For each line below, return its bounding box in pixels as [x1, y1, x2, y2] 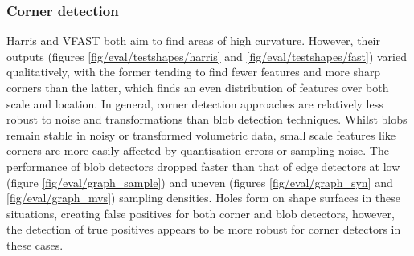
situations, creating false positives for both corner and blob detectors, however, [6, 205, 395, 221]
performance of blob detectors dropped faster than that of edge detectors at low [6, 157, 400, 174]
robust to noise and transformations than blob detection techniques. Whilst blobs [6, 111, 408, 128]
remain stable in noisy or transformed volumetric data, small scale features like [6, 126, 396, 143]
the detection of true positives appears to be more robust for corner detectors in [6, 221, 401, 238]
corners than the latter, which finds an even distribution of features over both [6, 79, 389, 95]
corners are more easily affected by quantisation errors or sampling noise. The [6, 142, 389, 159]
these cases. [6, 236, 64, 253]
